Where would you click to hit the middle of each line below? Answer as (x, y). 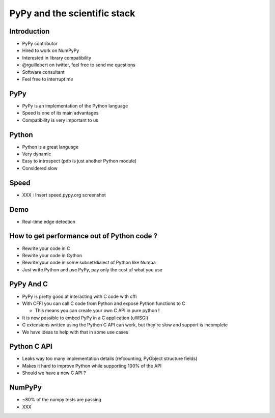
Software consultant (43, 72)
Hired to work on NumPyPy (51, 50)
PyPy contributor (40, 44)
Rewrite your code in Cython (52, 255)
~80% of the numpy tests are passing (62, 400)
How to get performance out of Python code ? (84, 236)
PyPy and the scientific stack (72, 13)
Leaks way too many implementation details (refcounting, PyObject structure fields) (110, 358)
